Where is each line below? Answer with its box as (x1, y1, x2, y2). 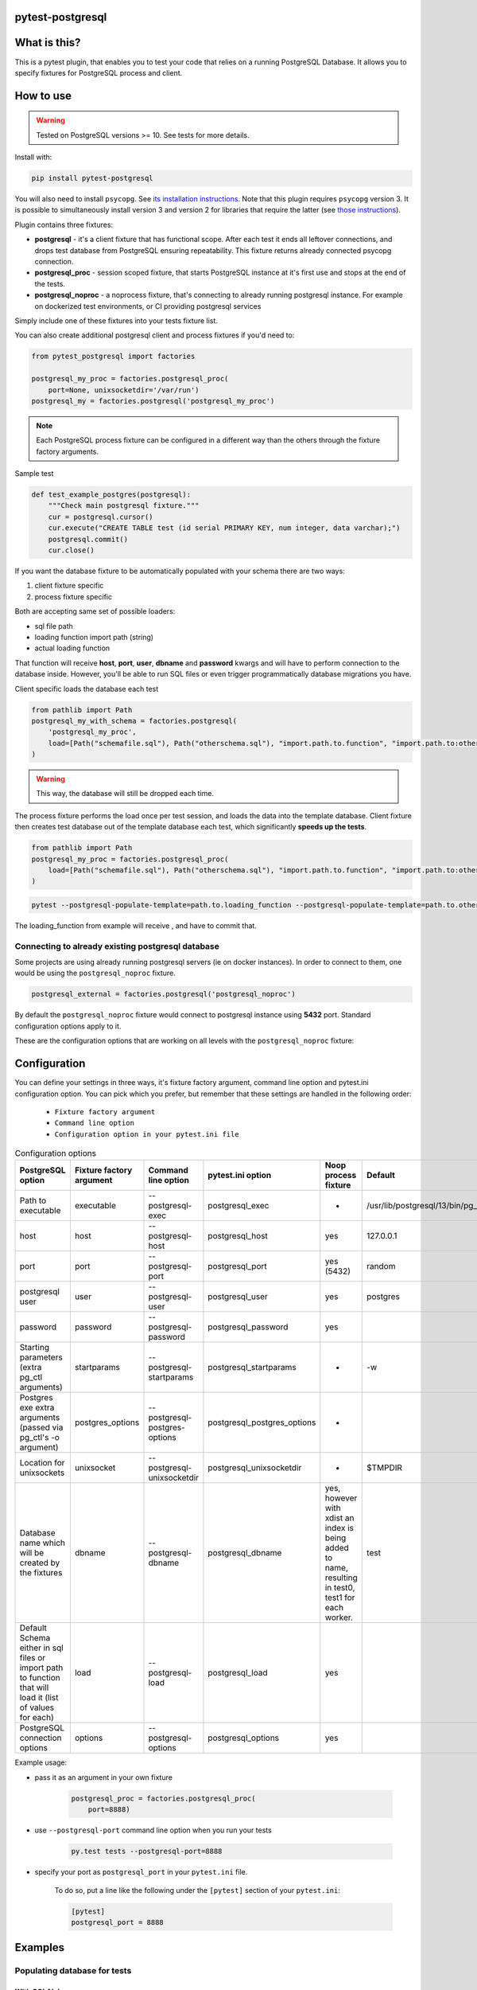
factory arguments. (36, 447, 99, 456)
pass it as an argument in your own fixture (34, 1772, 173, 1782)
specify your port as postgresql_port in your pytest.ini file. (34, 1867, 248, 1877)
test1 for (324, 1592, 355, 1603)
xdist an (324, 1512, 355, 1524)
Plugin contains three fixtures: (14, 220, 114, 229)
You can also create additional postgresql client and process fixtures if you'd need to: (14, 330, 295, 340)
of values (19, 1702, 55, 1713)
